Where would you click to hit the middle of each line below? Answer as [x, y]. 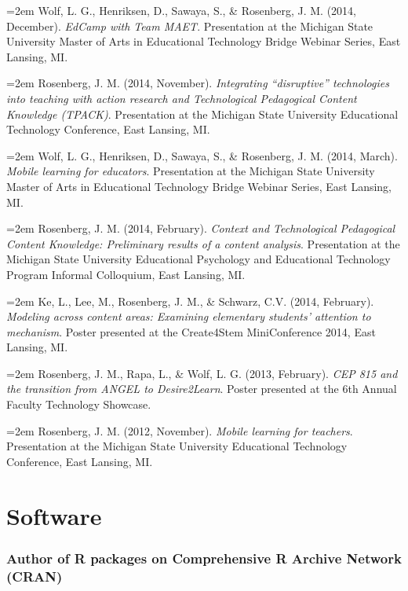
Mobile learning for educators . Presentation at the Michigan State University [191, 171]
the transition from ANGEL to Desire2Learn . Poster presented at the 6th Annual [202, 389]
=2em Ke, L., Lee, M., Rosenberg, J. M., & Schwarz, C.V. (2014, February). [190, 301]
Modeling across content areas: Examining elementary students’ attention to [189, 316]
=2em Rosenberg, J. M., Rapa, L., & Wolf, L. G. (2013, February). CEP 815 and [202, 373]
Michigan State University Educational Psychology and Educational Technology [199, 259]
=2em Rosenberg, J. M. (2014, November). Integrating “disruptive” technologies [198, 83]
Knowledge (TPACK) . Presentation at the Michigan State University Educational [202, 114]
